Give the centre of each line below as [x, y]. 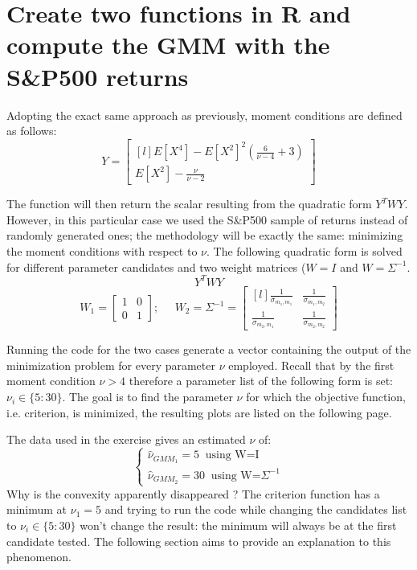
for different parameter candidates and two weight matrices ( [156, 267]
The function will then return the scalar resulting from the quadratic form [189, 204]
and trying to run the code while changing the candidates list [256, 509]
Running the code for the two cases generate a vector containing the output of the [209, 349]
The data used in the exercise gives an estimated [126, 439]
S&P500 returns [98, 76]
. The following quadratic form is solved [304, 251]
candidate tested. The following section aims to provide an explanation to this [199, 541]
